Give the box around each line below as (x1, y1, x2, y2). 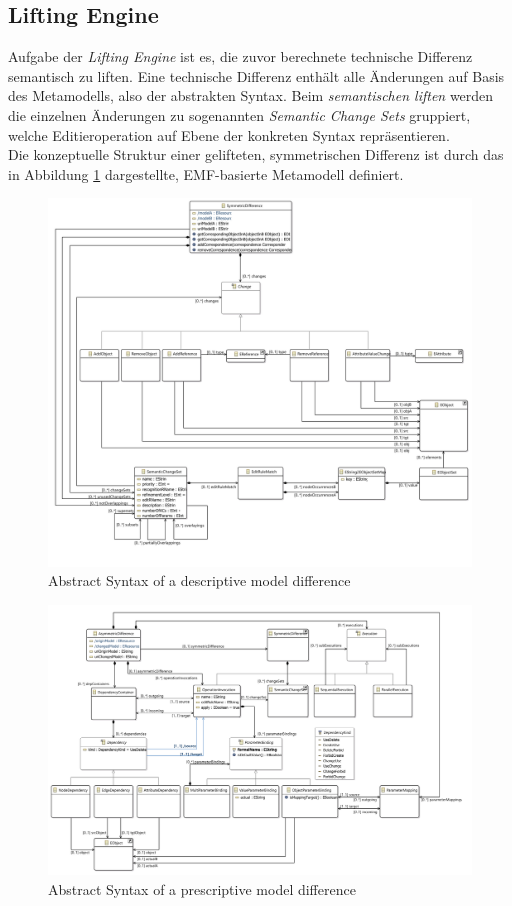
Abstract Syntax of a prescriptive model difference (48, 879, 356, 900)
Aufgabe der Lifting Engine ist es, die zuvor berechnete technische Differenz (8, 46, 473, 67)
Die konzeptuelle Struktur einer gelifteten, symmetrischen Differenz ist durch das (8, 144, 504, 165)
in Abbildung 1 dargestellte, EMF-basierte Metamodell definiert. (8, 163, 404, 184)
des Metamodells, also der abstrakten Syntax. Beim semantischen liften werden (8, 85, 494, 106)
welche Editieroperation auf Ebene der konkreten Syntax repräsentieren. (8, 124, 450, 145)
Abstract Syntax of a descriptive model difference (48, 570, 351, 591)
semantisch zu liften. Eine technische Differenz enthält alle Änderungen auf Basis (8, 65, 505, 86)
